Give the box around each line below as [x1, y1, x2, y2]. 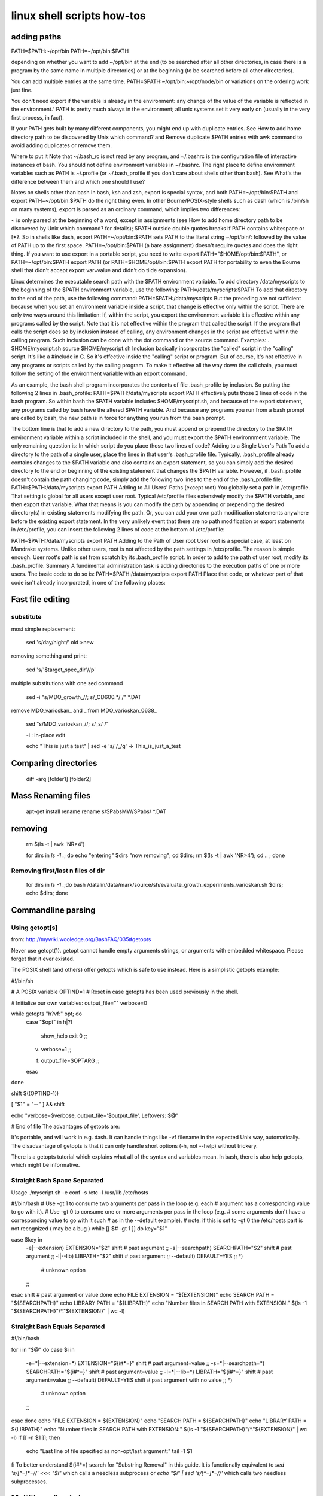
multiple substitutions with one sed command [11, 680, 123, 687]
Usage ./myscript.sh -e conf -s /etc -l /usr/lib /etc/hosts [11, 1188, 149, 1196]
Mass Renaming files [11, 790, 91, 801]
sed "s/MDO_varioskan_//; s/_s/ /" [26, 720, 109, 728]
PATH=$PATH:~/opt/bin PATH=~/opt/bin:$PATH [11, 48, 129, 55]
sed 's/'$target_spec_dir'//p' [26, 666, 96, 673]
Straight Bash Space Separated [11, 1176, 104, 1185]
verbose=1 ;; [41, 1046, 72, 1053]
